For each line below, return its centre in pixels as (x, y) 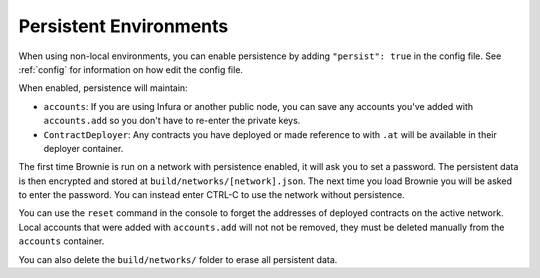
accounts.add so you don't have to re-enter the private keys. (172, 121)
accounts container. (61, 241)
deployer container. (83, 148)
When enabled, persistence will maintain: (103, 88)
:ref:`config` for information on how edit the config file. (131, 69)
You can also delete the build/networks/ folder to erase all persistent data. (178, 259)
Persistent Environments (123, 26)
